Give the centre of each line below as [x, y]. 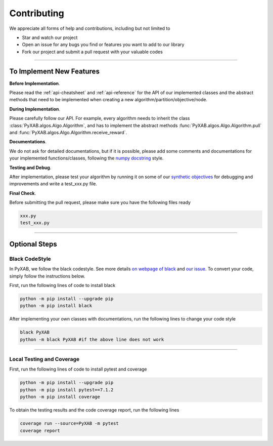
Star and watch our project [50, 37]
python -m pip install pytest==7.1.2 [67, 390]
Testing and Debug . [30, 168]
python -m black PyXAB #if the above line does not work [92, 339]
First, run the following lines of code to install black [62, 285]
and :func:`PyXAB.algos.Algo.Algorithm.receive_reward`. [68, 132]
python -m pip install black [56, 306]
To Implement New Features [54, 71]
